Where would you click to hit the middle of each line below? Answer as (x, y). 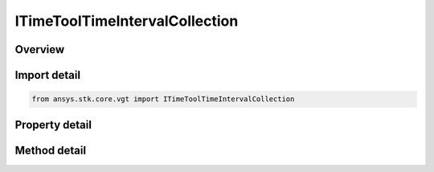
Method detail (51, 150)
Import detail (47, 75)
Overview (40, 49)
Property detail (53, 125)
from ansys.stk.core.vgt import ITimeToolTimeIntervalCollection (163, 99)
